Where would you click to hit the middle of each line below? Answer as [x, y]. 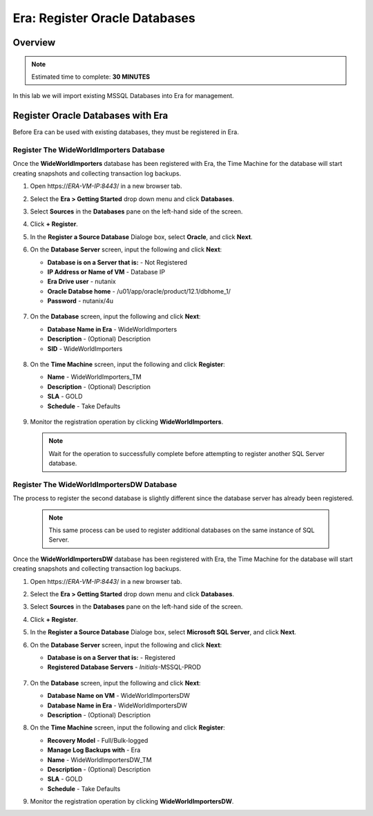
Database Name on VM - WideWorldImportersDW [118, 696]
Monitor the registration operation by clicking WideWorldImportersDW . [132, 801]
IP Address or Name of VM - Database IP [106, 272]
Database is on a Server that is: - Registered [111, 657]
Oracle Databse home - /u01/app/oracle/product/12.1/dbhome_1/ [139, 291]
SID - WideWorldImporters [85, 348]
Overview [34, 42]
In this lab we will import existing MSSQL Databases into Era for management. [123, 96]
